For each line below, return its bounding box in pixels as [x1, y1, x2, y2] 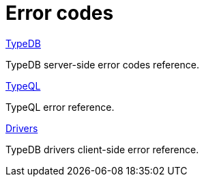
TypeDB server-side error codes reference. [5, 58, 199, 70]
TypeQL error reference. [5, 101, 115, 113]
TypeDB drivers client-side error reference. [5, 143, 199, 155]
